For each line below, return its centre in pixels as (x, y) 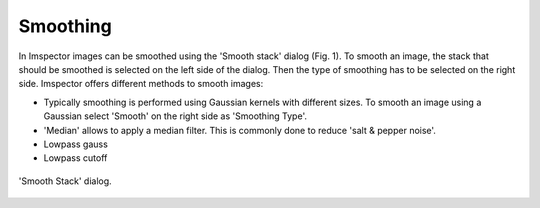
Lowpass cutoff (75, 158)
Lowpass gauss (76, 144)
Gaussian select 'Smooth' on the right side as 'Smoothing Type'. (175, 116)
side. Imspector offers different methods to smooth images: (141, 84)
